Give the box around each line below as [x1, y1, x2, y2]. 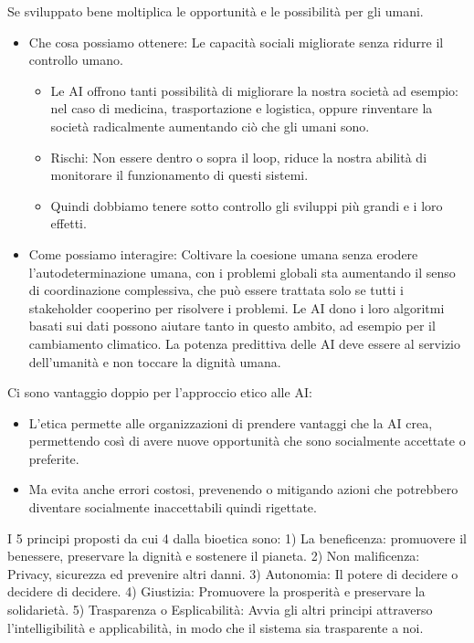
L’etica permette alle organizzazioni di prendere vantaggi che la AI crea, [28, 413, 433, 432]
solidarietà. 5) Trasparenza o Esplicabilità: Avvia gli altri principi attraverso [7, 600, 433, 619]
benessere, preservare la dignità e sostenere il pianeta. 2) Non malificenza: [7, 546, 420, 565]
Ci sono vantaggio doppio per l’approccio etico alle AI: [7, 383, 312, 402]
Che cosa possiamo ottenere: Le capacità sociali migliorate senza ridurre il [28, 32, 444, 51]
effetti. [50, 214, 87, 233]
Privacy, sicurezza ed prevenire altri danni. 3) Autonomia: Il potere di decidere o [7, 564, 458, 583]
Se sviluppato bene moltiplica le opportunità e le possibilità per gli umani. [7, 2, 424, 20]
